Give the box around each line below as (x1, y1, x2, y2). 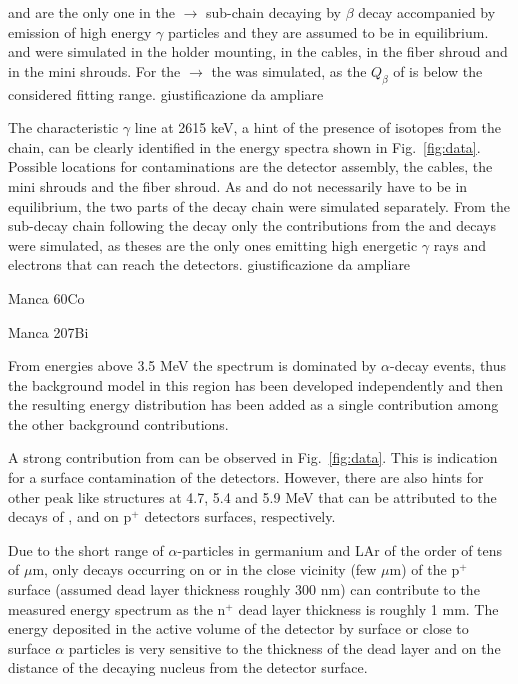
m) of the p (389, 559, 460, 580)
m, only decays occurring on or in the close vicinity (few (32, 559, 377, 580)
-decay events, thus (390, 355, 507, 376)
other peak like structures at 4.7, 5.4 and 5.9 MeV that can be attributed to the (8, 486, 497, 507)
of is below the (393, 60, 483, 81)
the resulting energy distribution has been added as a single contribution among (8, 394, 499, 415)
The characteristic (8, 117, 119, 138)
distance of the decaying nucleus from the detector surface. (8, 657, 368, 678)
